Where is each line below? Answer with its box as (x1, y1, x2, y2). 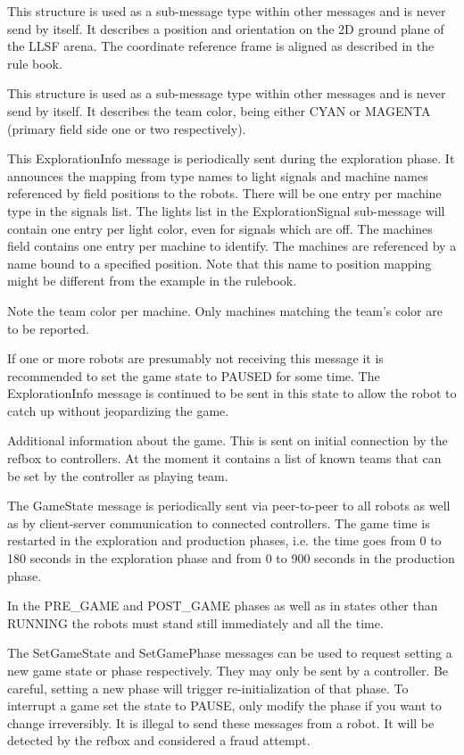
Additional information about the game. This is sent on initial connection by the (7, 431, 448, 450)
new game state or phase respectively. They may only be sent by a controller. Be (7, 661, 449, 679)
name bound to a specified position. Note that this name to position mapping (7, 253, 432, 272)
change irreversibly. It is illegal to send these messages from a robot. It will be (7, 713, 435, 732)
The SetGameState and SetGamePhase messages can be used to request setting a (7, 643, 452, 662)
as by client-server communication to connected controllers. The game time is (7, 513, 430, 532)
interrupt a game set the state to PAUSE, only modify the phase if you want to (7, 696, 442, 715)
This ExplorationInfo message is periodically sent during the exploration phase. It (7, 149, 455, 168)
